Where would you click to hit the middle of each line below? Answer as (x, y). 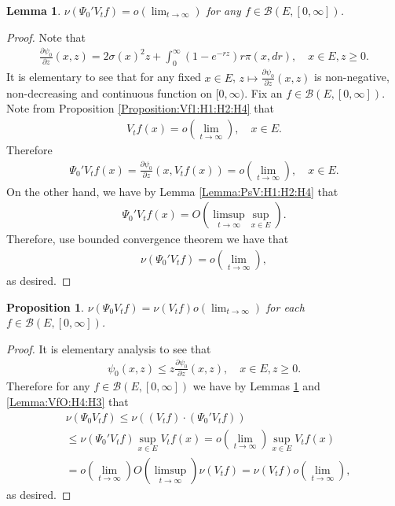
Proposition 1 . (45, 307)
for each (285, 307)
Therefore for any (48, 386)
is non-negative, (352, 77)
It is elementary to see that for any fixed (104, 77)
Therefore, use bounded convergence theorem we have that (148, 239)
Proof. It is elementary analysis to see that (109, 348)
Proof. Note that (46, 37)
